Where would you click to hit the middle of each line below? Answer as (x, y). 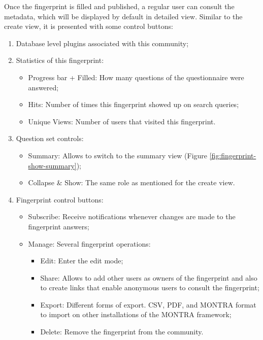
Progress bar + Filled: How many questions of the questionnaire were (136, 77)
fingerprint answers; (59, 226)
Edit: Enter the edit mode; (82, 261)
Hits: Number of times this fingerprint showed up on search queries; (134, 104)
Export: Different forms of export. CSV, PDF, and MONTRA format (148, 304)
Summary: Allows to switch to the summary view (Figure (118, 155)
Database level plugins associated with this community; (102, 43)
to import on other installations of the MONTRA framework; (136, 314)
